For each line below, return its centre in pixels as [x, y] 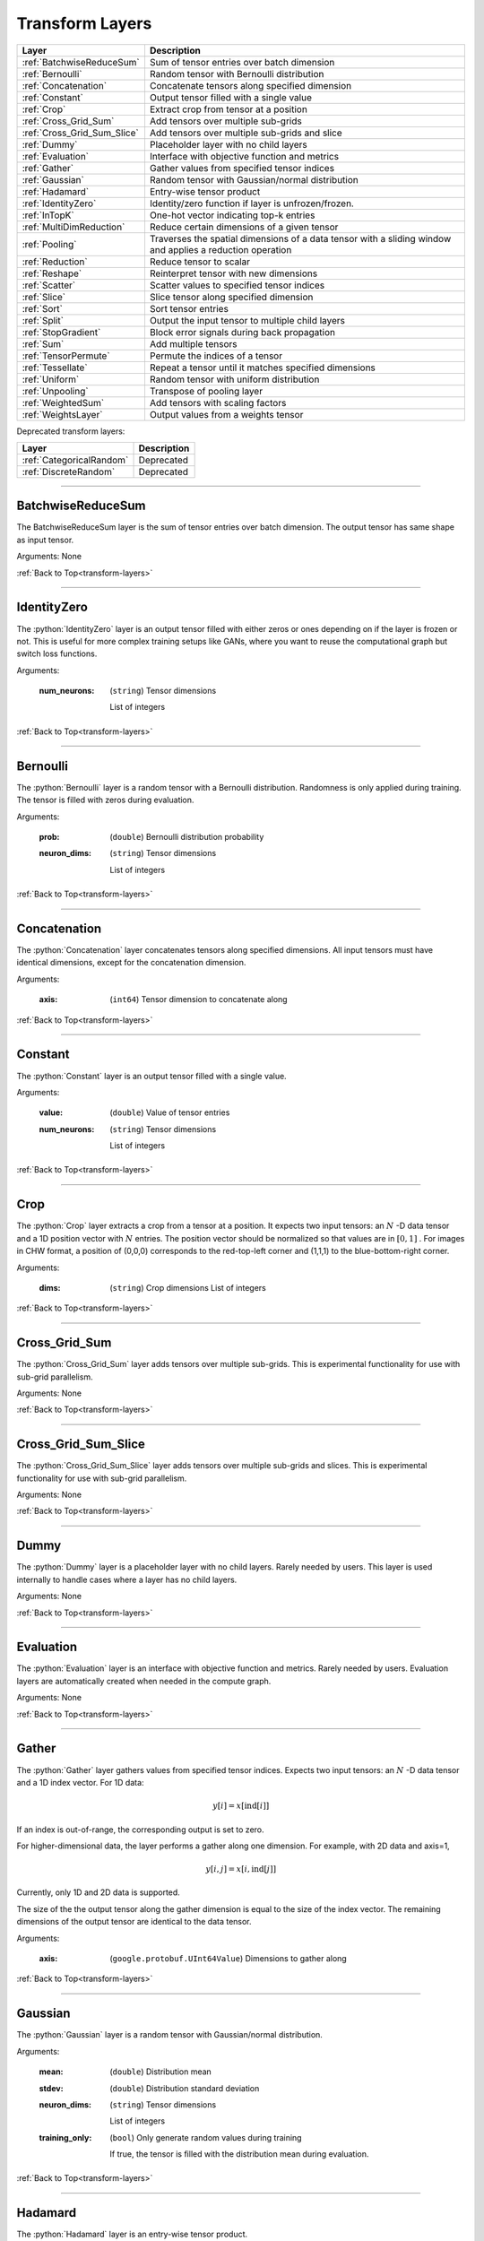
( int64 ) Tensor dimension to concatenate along [199, 999]
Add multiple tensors [193, 343]
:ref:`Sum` [43, 343]
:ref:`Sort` [42, 308]
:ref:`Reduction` [55, 262]
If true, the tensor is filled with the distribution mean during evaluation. [239, 2154]
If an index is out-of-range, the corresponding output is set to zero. [140, 1830]
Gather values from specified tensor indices [242, 168]
